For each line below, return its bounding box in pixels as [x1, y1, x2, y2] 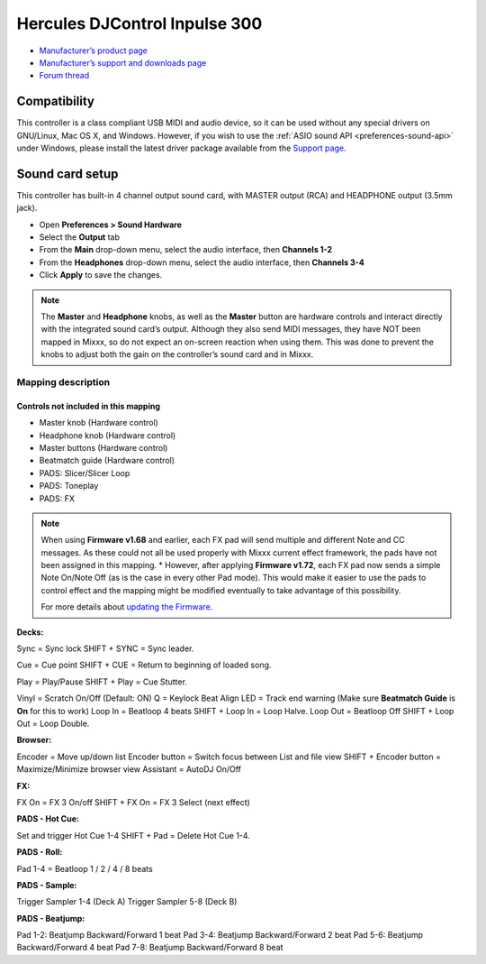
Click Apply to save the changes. [39, 270, 163, 280]
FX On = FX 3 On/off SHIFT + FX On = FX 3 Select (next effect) [16, 796, 251, 807]
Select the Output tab [39, 232, 121, 243]
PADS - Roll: [16, 847, 63, 858]
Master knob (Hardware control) [39, 418, 159, 428]
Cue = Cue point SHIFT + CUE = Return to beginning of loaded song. [16, 659, 272, 671]
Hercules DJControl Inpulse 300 [16, 14, 263, 33]
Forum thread [39, 70, 90, 81]
